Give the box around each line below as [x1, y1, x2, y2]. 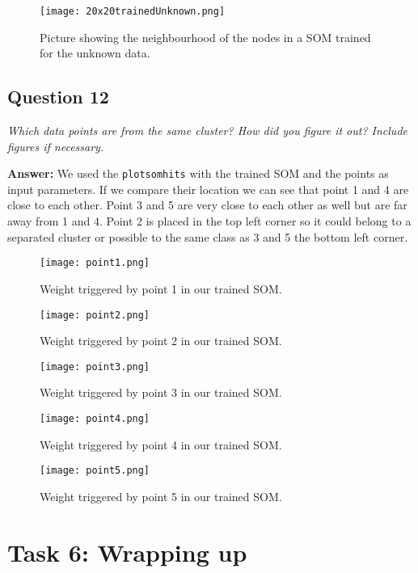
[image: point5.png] [40, 465, 150, 477]
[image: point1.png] [40, 257, 150, 269]
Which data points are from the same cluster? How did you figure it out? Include [7, 122, 407, 139]
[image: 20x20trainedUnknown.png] [40, 6, 226, 17]
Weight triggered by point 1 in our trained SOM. [40, 280, 282, 297]
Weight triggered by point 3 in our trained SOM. [40, 384, 282, 401]
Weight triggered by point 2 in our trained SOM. [40, 332, 282, 349]
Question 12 [7, 84, 109, 109]
